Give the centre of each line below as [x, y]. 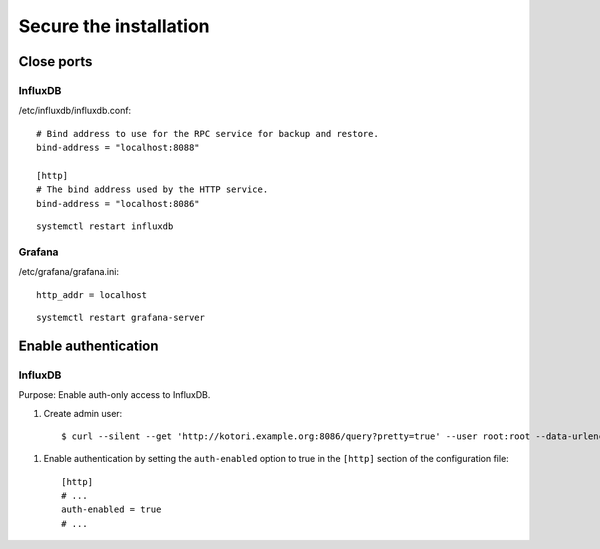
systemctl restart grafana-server [120, 317]
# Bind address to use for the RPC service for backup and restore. [207, 133]
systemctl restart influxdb [105, 226]
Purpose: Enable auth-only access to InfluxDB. [114, 395]
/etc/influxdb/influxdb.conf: [75, 111]
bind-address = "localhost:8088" [118, 148]
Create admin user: [83, 413]
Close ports [55, 61]
